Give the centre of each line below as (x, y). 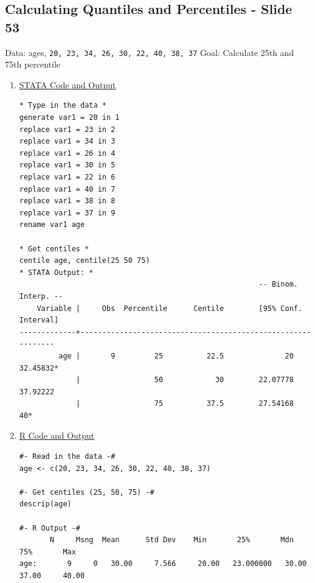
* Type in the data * (63, 106)
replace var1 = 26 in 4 (67, 153)
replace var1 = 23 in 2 (67, 129)
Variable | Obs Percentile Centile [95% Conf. (170, 308)
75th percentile (33, 64)
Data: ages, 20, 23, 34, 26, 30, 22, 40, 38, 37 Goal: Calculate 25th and (150, 52)
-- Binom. (278, 285)
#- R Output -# (50, 528)
